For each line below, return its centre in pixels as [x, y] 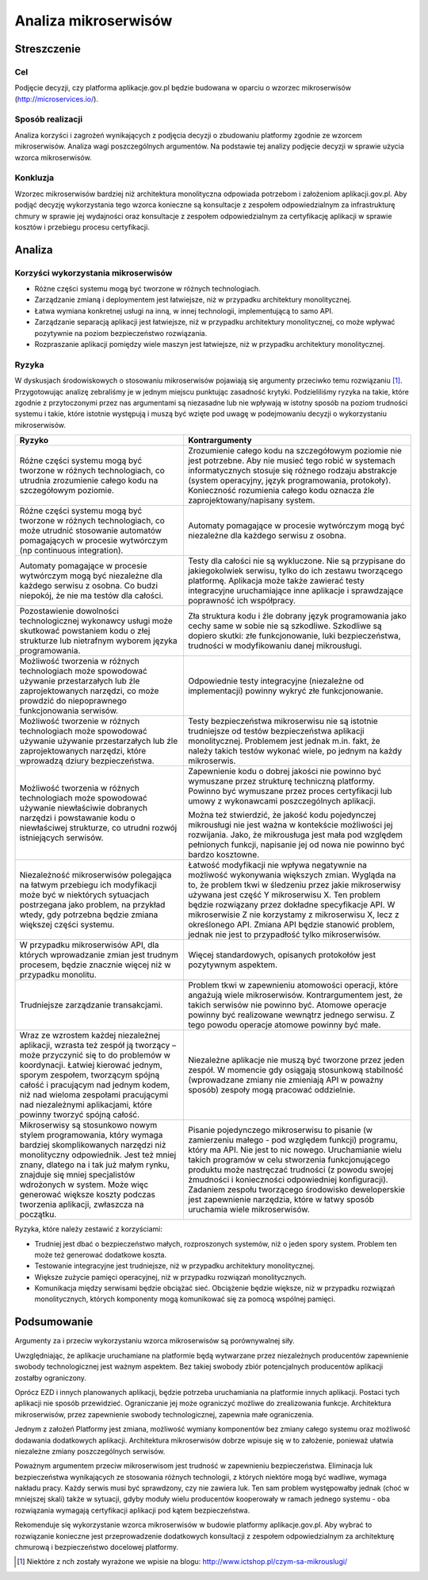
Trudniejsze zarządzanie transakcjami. [91, 1005]
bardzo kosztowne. [224, 855]
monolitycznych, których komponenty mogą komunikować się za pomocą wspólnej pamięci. [185, 1299]
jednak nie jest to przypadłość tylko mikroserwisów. [284, 935]
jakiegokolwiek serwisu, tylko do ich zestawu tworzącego [295, 571]
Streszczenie [48, 49]
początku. [38, 1215]
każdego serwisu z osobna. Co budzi [89, 586]
